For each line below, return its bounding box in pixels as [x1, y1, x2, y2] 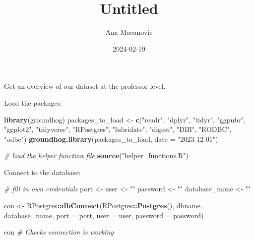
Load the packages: [4, 97, 62, 108]
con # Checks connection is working [4, 227, 114, 237]
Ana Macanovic [105, 27, 153, 37]
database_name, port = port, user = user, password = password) [4, 210, 204, 220]
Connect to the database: [4, 167, 81, 177]
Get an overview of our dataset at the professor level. [4, 81, 166, 91]
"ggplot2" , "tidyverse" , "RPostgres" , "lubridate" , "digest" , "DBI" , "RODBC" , [4, 124, 232, 134]
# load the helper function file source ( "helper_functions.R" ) [4, 150, 189, 161]
